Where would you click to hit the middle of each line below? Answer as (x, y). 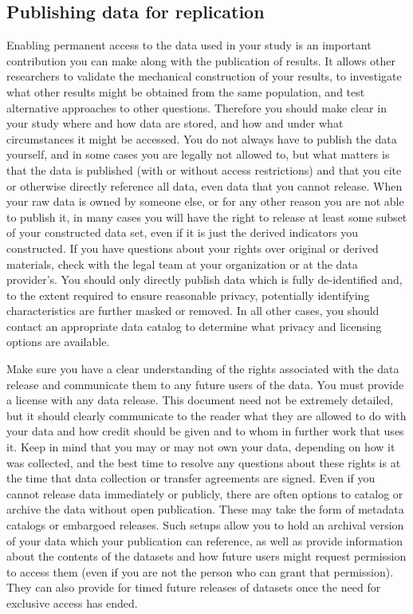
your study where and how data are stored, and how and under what (175, 123)
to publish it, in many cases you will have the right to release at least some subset (207, 216)
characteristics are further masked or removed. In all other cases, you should (193, 311)
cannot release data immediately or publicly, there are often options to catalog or (205, 493)
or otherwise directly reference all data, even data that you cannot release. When (205, 185)
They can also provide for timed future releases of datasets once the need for (194, 587)
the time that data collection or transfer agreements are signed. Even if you (191, 478)
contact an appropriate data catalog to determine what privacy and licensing (194, 326)
